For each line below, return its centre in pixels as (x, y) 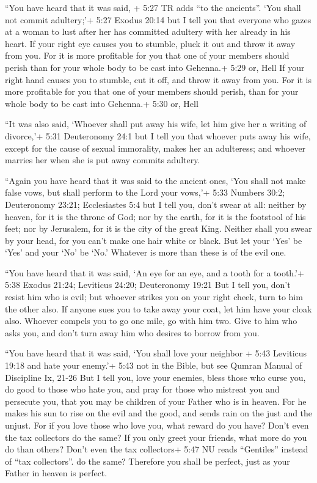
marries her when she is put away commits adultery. (103, 160)
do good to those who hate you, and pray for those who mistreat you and (142, 389)
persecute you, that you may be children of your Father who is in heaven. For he (156, 401)
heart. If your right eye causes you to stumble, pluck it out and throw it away (150, 43)
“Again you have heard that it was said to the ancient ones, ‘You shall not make (155, 180)
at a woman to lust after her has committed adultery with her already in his (148, 31)
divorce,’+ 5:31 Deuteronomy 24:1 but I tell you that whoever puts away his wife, (158, 135)
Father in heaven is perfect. (56, 473)
